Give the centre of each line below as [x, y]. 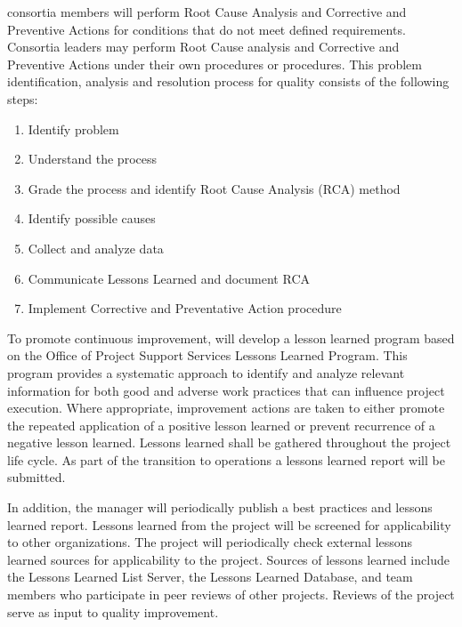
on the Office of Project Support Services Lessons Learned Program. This [207, 355]
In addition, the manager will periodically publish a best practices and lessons [220, 507]
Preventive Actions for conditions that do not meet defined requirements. [207, 29]
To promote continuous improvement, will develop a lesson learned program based [231, 338]
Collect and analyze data [96, 248]
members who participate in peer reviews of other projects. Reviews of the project [231, 595]
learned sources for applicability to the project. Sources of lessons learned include [228, 559]
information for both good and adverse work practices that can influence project [226, 390]
